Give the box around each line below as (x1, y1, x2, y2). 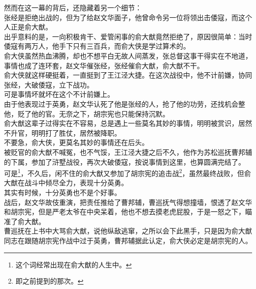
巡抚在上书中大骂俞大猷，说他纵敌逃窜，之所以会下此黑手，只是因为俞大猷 (10, 226, 252, 236)
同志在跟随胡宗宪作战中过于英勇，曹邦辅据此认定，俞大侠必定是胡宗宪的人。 (4, 235, 252, 245)
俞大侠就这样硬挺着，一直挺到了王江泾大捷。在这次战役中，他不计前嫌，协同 (4, 70, 252, 80)
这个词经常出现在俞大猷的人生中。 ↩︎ (15, 259, 132, 269)
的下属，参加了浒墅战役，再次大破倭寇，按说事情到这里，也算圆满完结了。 (4, 156, 245, 167)
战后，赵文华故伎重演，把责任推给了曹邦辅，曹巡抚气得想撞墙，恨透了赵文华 (4, 197, 252, 207)
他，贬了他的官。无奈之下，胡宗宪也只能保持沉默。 (4, 108, 169, 118)
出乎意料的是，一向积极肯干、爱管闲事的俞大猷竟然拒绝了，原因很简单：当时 (4, 31, 252, 41)
